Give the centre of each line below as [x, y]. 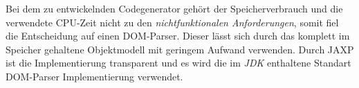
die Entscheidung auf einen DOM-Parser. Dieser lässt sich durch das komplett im [178, 36]
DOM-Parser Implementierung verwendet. [94, 76]
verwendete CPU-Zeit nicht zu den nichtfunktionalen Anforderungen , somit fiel [172, 22]
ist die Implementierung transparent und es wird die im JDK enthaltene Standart [178, 63]
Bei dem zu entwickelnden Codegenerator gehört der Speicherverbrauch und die [174, 8]
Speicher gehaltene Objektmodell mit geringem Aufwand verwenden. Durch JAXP [180, 49]
